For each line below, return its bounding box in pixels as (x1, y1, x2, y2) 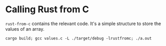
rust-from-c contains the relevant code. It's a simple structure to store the (5, 20, 161, 27)
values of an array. (5, 26, 44, 32)
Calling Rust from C (5, 4, 89, 15)
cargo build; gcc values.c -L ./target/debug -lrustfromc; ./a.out (5, 36, 152, 41)
